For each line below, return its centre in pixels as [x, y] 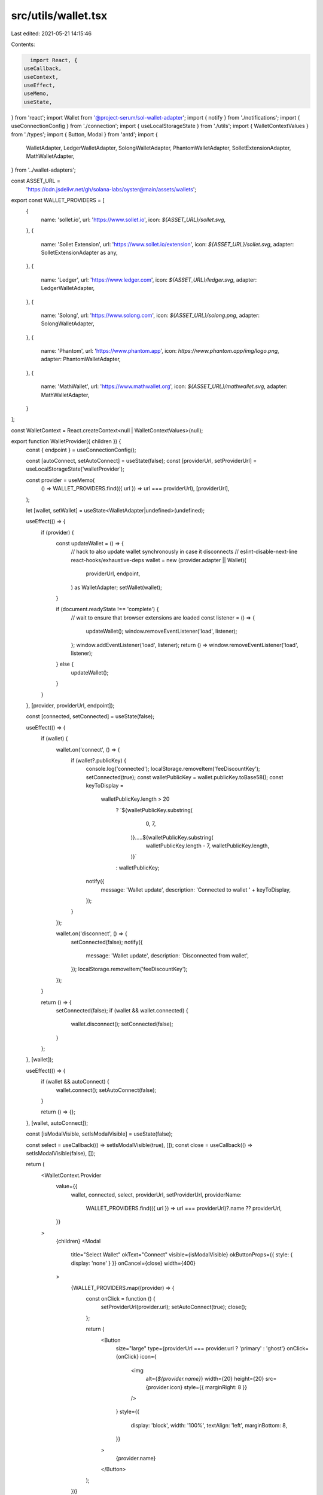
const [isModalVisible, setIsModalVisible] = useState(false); [99, 1134]
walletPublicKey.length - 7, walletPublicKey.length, [207, 846]
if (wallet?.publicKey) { [99, 760]
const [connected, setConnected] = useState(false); [90, 716]
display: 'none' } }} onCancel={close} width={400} [133, 1263]
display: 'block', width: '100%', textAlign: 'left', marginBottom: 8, [209, 1425]
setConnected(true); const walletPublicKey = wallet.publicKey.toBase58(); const [185, 777]
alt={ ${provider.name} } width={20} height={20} [205, 1379]
